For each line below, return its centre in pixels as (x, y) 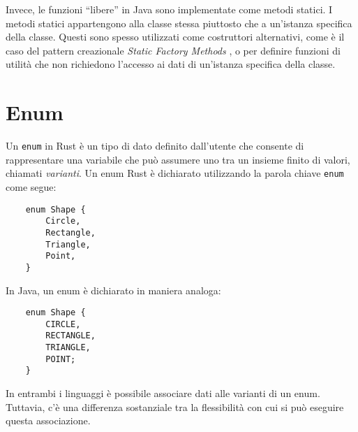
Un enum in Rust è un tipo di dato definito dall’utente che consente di (155, 146)
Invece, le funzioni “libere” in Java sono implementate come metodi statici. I (169, 9)
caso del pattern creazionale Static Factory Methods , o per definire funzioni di (173, 50)
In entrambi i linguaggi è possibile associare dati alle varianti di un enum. (163, 393)
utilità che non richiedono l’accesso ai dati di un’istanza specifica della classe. (171, 64)
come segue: (31, 187)
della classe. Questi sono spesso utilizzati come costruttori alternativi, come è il (175, 37)
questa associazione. (48, 420)
